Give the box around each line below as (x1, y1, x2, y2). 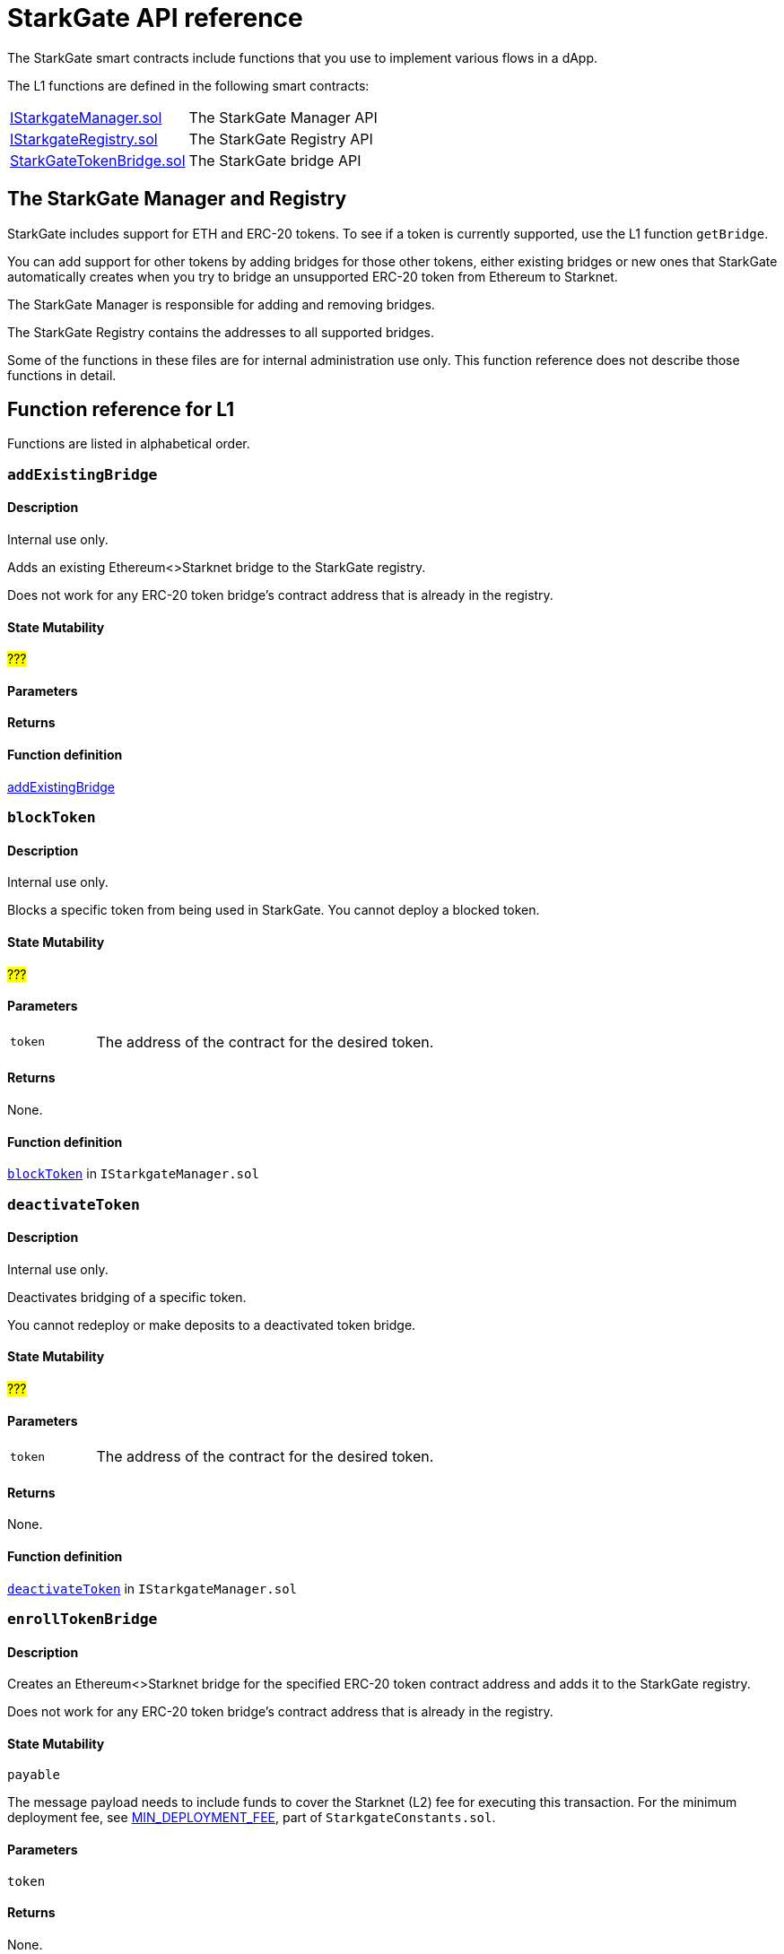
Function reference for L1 (7, 398, 235, 421)
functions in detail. (7, 367, 117, 383)
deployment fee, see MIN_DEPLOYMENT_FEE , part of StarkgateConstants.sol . (7, 1810, 496, 1826)
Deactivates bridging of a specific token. (7, 1289, 247, 1305)
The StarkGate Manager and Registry (7, 187, 347, 211)
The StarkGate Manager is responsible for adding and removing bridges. (7, 296, 435, 312)
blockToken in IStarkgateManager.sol (7, 1166, 259, 1182)
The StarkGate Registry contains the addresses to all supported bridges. (7, 324, 435, 340)
